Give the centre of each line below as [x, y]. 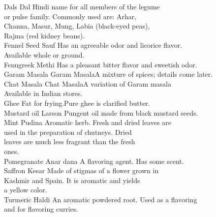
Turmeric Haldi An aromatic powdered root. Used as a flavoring [101, 199]
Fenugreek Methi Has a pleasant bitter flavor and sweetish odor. [101, 64]
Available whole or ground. [44, 54]
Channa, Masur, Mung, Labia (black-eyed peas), [77, 26]
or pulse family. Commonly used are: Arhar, [70, 16]
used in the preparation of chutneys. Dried [68, 132]
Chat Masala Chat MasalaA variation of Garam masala [88, 83]
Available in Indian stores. [43, 93]
